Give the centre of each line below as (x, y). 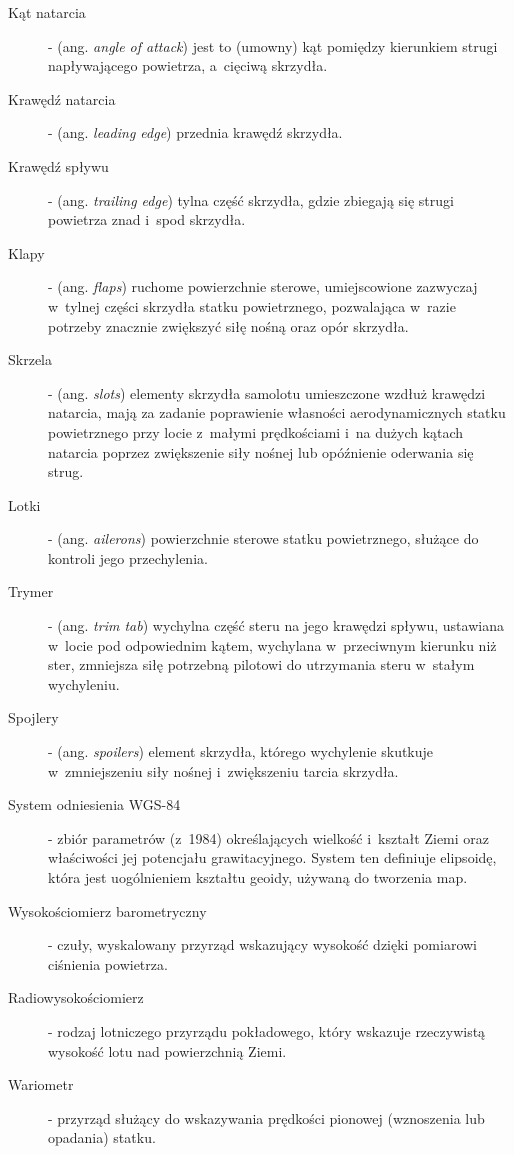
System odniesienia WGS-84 (94, 804)
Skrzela (30, 359)
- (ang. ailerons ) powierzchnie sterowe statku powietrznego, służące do (263, 538)
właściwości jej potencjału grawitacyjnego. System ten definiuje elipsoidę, (272, 857)
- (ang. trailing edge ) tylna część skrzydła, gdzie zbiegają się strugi (251, 199)
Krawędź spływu (58, 165)
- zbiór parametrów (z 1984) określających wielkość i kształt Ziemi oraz (269, 837)
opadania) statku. (102, 1137)
